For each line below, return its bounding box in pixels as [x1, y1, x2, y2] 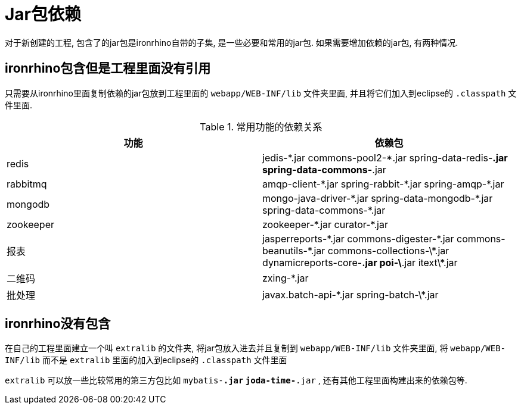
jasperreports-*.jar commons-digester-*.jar [262, 232, 454, 245]
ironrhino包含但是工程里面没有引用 [5, 61, 211, 76]
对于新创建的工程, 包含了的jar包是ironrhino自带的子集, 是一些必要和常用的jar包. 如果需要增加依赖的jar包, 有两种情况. [5, 37, 458, 48]
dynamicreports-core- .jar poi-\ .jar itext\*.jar [262, 256, 458, 268]
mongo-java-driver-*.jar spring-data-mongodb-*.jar [262, 192, 493, 204]
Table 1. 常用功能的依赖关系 [200, 120, 322, 133]
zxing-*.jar [262, 271, 309, 284]
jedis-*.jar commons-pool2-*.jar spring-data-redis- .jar [262, 151, 508, 164]
